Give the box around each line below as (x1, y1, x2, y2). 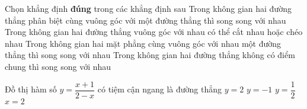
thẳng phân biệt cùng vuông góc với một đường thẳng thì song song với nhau (5, 14, 286, 26)
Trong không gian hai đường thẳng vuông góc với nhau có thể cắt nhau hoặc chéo (5, 25, 303, 38)
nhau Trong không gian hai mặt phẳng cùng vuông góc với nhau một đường (5, 37, 282, 49)
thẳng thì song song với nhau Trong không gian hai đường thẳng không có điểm (5, 49, 295, 61)
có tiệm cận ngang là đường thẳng (97, 83, 222, 95)
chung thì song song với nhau (5, 60, 111, 72)
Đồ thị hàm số (5, 83, 57, 95)
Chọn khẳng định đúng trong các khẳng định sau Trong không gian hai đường (5, 2, 292, 14)
